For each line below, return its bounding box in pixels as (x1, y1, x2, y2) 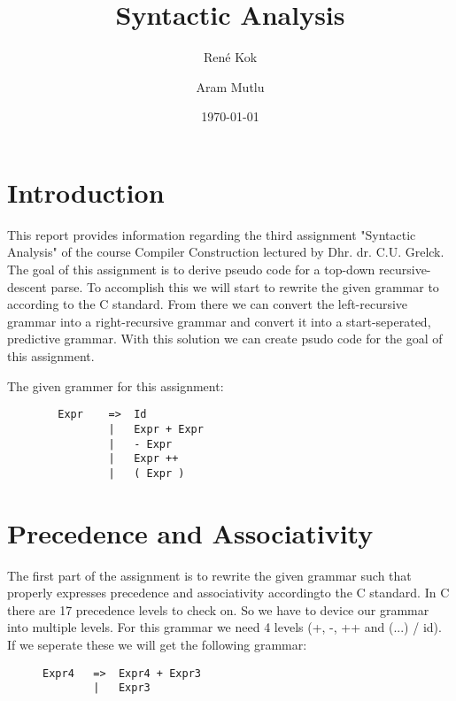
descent (7, 277, 47, 296)
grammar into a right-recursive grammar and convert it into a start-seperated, (7, 312, 431, 330)
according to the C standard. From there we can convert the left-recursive (7, 295, 408, 313)
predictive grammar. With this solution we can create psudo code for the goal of (7, 329, 443, 348)
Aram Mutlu (196, 77, 265, 96)
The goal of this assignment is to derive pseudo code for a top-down (7, 260, 375, 279)
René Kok (203, 48, 258, 66)
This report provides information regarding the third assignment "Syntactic (7, 225, 416, 243)
